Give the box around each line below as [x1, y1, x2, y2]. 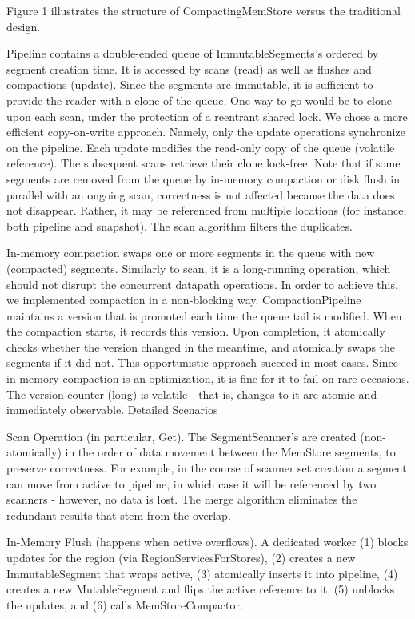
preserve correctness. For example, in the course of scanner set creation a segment [6, 460, 407, 476]
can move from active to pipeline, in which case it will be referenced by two [6, 475, 377, 492]
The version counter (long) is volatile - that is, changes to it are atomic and [6, 385, 377, 402]
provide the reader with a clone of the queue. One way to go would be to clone [6, 91, 392, 108]
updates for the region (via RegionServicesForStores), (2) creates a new [6, 549, 356, 565]
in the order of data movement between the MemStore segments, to [65, 444, 396, 460]
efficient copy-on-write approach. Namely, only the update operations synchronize [6, 123, 405, 140]
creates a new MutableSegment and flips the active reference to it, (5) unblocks [6, 581, 395, 597]
